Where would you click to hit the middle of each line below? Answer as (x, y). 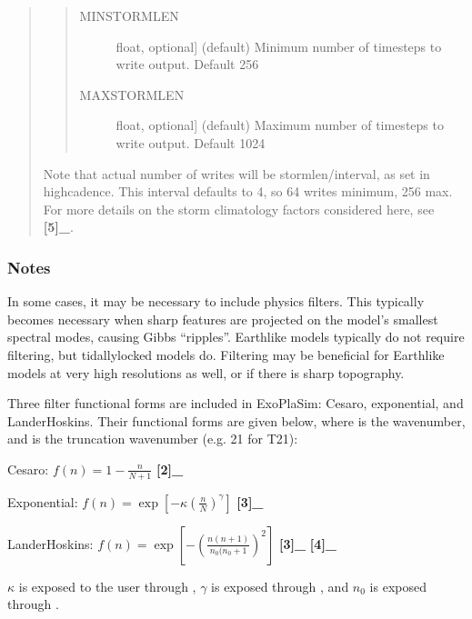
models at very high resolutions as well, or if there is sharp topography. (206, 372)
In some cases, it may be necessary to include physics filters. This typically (216, 301)
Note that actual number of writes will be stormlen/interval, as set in (236, 173)
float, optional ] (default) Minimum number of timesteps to (279, 46)
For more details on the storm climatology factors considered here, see (239, 209)
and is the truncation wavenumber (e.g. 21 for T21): (153, 439)
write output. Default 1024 (191, 142)
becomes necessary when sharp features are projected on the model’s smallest (223, 319)
